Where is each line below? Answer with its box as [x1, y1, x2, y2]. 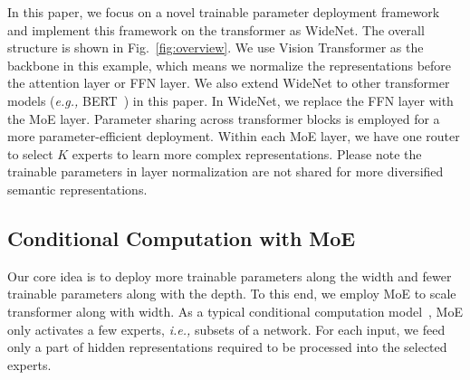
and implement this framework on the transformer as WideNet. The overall [7, 20, 425, 39]
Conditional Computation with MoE [7, 223, 356, 252]
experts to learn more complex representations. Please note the [72, 144, 422, 163]
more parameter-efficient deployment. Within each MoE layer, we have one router [7, 127, 460, 146]
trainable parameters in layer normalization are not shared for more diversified [7, 162, 444, 181]
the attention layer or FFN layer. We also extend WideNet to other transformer [7, 73, 450, 92]
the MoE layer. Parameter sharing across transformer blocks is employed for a [7, 109, 440, 128]
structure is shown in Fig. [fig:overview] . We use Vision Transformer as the [7, 38, 424, 57]
